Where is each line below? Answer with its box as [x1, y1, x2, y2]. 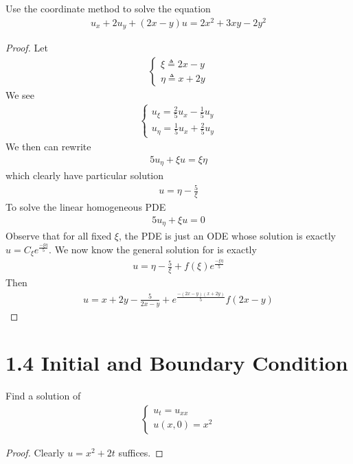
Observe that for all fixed [5, 229, 112, 243]
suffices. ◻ [118, 445, 163, 460]
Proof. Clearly [5, 445, 65, 460]
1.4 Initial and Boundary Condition [5, 349, 348, 377]
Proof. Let [5, 40, 48, 55]
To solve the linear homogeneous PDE [5, 199, 166, 213]
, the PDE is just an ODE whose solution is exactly [118, 229, 336, 243]
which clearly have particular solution [5, 167, 164, 182]
